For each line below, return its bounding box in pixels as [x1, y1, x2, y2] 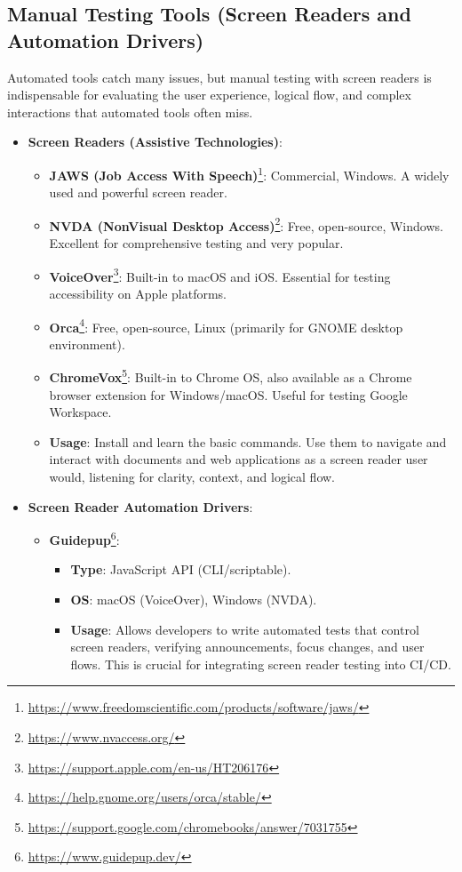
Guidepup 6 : [49, 528, 120, 548]
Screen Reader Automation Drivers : [28, 497, 253, 516]
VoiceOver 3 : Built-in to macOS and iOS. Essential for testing [49, 264, 391, 285]
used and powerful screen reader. [49, 183, 227, 202]
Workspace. [49, 403, 112, 421]
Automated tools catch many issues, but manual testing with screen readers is [7, 68, 432, 86]
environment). [49, 334, 125, 353]
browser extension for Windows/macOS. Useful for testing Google [49, 385, 408, 404]
